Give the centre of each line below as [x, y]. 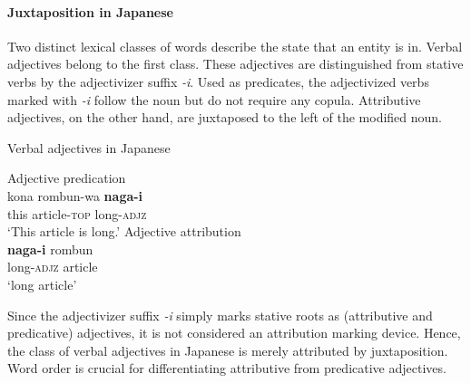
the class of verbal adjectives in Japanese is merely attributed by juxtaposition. [228, 350]
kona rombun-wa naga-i [75, 195]
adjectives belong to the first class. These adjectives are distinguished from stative [235, 64]
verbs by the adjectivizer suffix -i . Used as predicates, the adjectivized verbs [218, 81]
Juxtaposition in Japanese [90, 11]
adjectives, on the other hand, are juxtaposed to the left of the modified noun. [225, 117]
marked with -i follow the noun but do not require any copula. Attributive [214, 99]
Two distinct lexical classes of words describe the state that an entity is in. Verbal [235, 46]
